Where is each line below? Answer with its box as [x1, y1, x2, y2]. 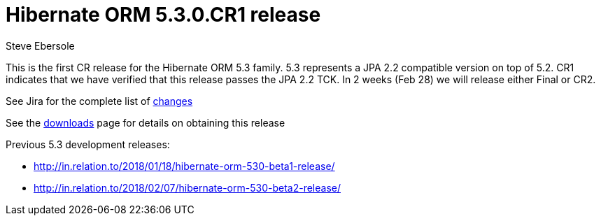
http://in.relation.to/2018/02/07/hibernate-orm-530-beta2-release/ [34, 181, 341, 194]
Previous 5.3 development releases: [6, 138, 170, 150]
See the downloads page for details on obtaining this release [6, 116, 285, 129]
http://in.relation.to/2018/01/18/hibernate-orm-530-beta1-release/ [34, 159, 335, 172]
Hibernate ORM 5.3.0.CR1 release [6, 3, 321, 27]
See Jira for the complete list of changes [6, 94, 193, 107]
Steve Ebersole [6, 39, 75, 52]
